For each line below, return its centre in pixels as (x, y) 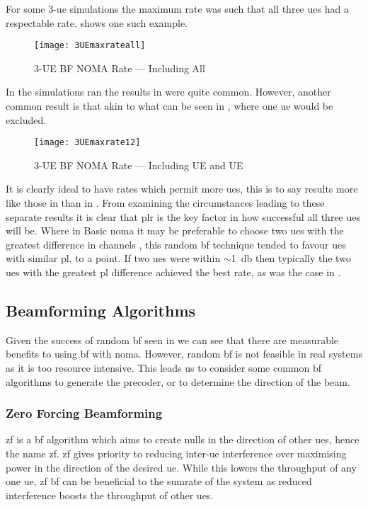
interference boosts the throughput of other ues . (110, 495)
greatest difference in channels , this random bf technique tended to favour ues (176, 244)
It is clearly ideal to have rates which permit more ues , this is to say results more (182, 189)
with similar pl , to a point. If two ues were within (113, 258)
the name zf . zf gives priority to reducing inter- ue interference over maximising (176, 454)
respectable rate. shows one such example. (97, 22)
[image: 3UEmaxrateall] (90, 46)
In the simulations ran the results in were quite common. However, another (168, 92)
